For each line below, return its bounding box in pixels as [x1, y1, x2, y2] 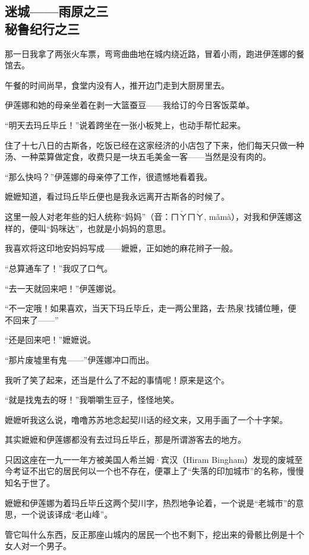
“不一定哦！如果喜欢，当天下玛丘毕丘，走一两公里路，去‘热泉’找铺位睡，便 [5, 302, 297, 314]
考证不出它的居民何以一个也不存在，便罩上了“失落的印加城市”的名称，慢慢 [12, 465, 304, 477]
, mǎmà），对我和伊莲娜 [204, 210, 294, 223]
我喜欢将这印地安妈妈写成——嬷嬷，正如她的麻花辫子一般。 [5, 242, 238, 254]
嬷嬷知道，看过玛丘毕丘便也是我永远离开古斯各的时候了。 [5, 190, 229, 203]
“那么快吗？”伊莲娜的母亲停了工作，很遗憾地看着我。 [5, 170, 213, 182]
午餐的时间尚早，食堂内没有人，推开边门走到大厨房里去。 [5, 78, 229, 91]
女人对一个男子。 [5, 540, 71, 552]
